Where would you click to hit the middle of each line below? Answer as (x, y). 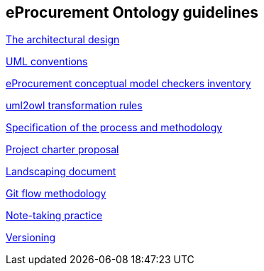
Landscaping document (61, 172)
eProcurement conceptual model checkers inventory (128, 84)
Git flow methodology (56, 194)
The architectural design (63, 40)
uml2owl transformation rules (74, 106)
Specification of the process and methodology (114, 128)
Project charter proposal (62, 150)
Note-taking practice (54, 216)
